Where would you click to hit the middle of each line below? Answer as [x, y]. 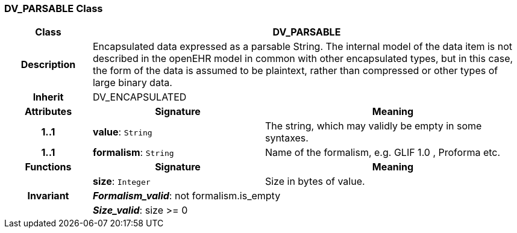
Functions [48, 167]
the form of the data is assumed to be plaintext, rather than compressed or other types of [295, 71]
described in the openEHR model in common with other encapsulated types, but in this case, [303, 59]
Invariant [48, 196]
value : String [122, 132]
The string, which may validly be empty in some [373, 126]
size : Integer [121, 182]
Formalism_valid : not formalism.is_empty [186, 196]
